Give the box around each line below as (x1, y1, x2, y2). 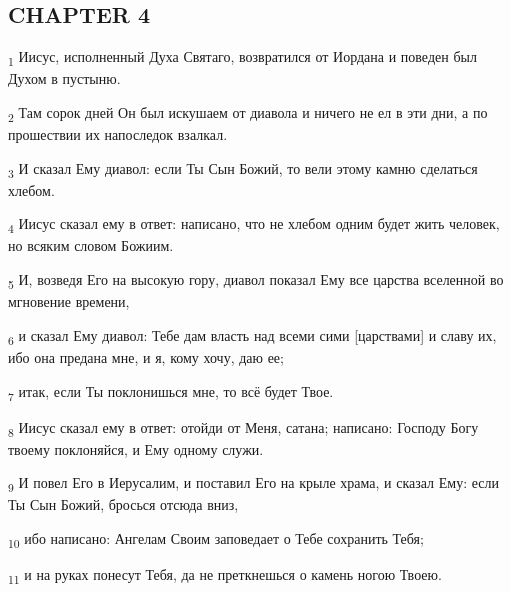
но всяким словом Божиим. (8, 235, 174, 256)
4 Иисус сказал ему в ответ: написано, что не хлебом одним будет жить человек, (8, 213, 500, 237)
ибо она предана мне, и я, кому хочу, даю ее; (8, 346, 284, 367)
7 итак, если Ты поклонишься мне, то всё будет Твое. (8, 380, 334, 404)
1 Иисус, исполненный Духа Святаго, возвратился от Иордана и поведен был (8, 46, 477, 69)
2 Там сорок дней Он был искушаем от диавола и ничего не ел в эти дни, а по (8, 101, 488, 125)
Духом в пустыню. (8, 68, 121, 89)
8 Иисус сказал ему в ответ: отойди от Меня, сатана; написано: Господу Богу (8, 416, 479, 440)
